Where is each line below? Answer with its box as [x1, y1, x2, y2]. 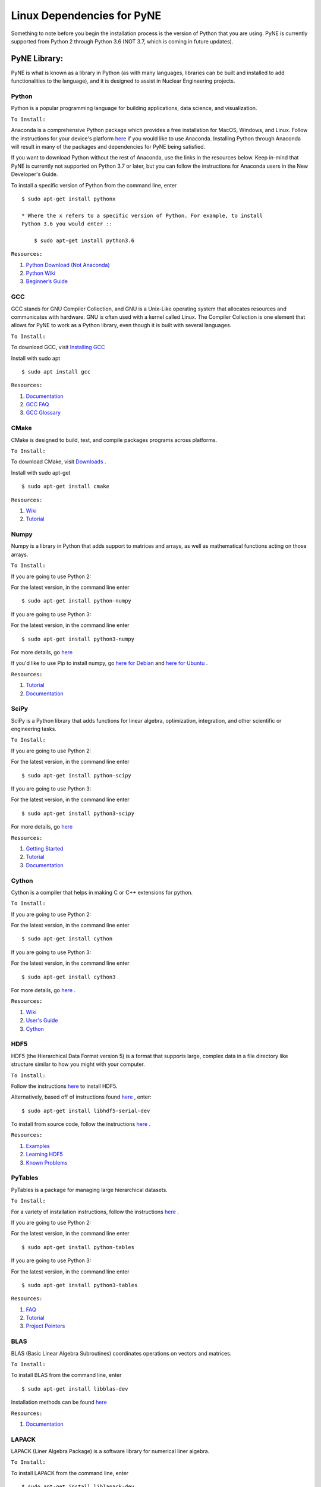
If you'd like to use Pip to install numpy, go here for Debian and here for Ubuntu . [11, 660, 208, 667]
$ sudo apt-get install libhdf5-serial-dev [21, 1107, 150, 1114]
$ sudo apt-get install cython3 [21, 973, 116, 980]
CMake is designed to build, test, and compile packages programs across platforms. [11, 436, 218, 443]
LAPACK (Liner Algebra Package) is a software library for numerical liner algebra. [11, 1448, 210, 1455]
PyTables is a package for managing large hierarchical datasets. [11, 1186, 168, 1193]
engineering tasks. [11, 726, 56, 733]
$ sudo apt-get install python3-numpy [21, 635, 135, 642]
